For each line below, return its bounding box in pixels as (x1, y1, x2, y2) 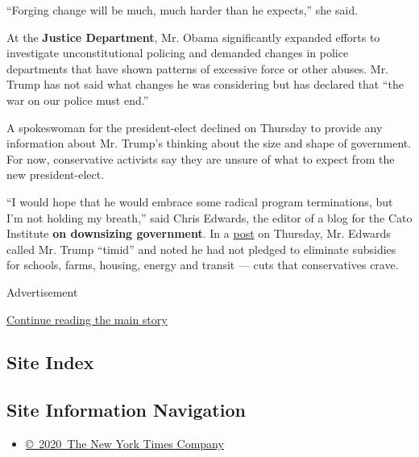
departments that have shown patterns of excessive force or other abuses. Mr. (6, 60, 389, 77)
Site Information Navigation (6, 397, 246, 422)
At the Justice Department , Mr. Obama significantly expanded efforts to (6, 28, 380, 45)
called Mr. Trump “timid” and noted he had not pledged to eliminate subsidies (6, 240, 396, 257)
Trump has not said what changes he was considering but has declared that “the (6, 76, 404, 93)
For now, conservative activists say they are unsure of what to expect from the (6, 150, 395, 167)
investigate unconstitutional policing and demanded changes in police (6, 44, 349, 61)
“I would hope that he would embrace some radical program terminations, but (6, 193, 393, 210)
